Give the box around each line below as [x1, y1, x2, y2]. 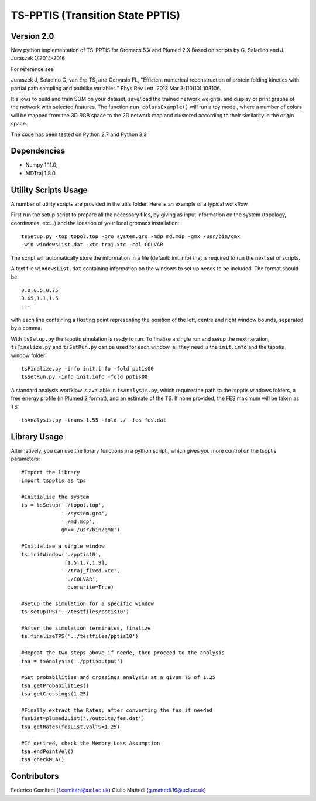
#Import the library [21, 469, 80, 476]
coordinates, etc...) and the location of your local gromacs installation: [11, 219, 180, 226]
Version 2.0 [11, 31, 54, 41]
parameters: [11, 455, 40, 463]
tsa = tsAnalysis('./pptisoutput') [21, 657, 123, 664]
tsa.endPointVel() [21, 748, 74, 755]
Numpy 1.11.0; [25, 161, 58, 168]
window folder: [11, 352, 47, 359]
